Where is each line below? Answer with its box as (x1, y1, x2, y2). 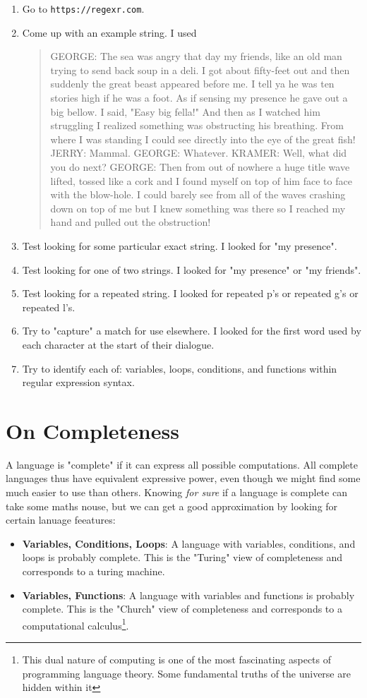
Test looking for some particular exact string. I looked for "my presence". (22, 238, 337, 253)
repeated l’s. (22, 299, 76, 314)
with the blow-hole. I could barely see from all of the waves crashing (50, 187, 346, 202)
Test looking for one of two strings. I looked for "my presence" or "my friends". (22, 262, 361, 277)
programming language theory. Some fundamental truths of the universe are (22, 666, 351, 680)
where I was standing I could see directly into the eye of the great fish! (50, 131, 356, 146)
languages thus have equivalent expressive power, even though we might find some (6, 471, 361, 486)
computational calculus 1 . (22, 615, 129, 632)
